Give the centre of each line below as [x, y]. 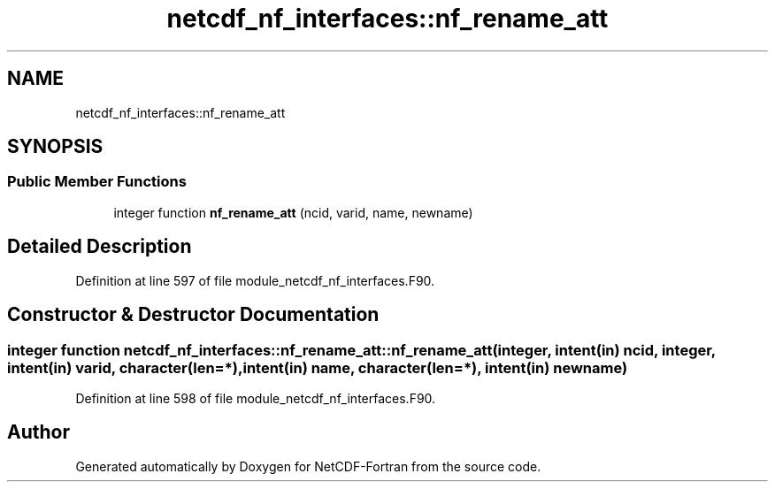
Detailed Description [100, 247]
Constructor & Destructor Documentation [193, 315]
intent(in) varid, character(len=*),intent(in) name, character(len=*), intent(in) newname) [318, 367]
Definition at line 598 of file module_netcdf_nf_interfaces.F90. [256, 398]
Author [38, 432]
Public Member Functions [97, 182]
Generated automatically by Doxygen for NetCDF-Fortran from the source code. [308, 466]
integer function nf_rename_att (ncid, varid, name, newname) [293, 212]
